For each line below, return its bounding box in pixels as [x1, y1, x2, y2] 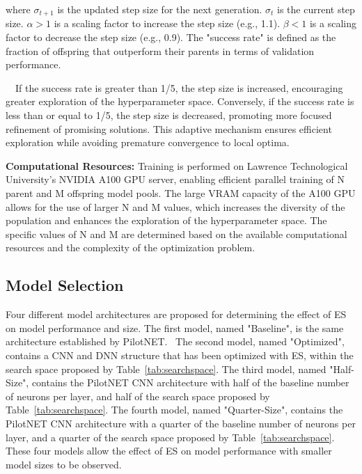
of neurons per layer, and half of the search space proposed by [6, 388, 270, 403]
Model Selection [6, 274, 124, 296]
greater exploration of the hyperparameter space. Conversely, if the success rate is [6, 94, 354, 109]
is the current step [277, 2, 355, 16]
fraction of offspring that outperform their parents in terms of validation [6, 43, 315, 58]
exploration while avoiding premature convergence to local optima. [6, 135, 290, 150]
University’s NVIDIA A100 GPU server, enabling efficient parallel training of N [6, 172, 345, 187]
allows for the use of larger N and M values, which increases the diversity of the [6, 199, 345, 214]
